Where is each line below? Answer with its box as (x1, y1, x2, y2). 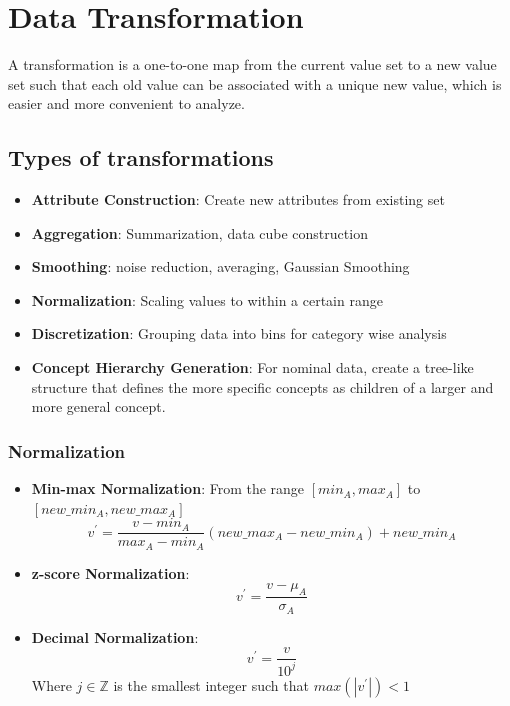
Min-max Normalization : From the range (31, 478, 305, 499)
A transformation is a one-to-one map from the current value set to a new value (8, 54, 497, 75)
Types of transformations (8, 142, 274, 173)
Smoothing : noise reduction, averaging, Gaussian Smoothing (31, 256, 410, 277)
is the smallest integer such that (113, 674, 309, 695)
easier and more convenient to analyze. (8, 93, 245, 114)
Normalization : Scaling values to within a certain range (31, 289, 383, 310)
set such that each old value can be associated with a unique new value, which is (8, 73, 502, 94)
